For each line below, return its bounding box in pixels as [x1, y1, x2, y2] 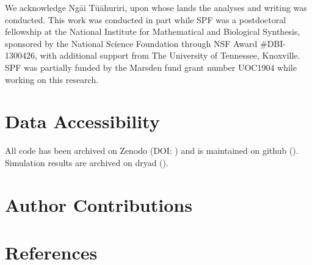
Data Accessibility [5, 109, 160, 134]
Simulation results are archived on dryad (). [5, 156, 169, 169]
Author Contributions [5, 192, 192, 217]
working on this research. [5, 73, 99, 85]
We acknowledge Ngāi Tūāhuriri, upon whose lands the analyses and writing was [5, 1, 307, 13]
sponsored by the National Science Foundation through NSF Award [5, 37, 258, 49]
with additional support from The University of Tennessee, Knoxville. [40, 49, 300, 62]
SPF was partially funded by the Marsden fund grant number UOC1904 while [5, 60, 297, 73]
